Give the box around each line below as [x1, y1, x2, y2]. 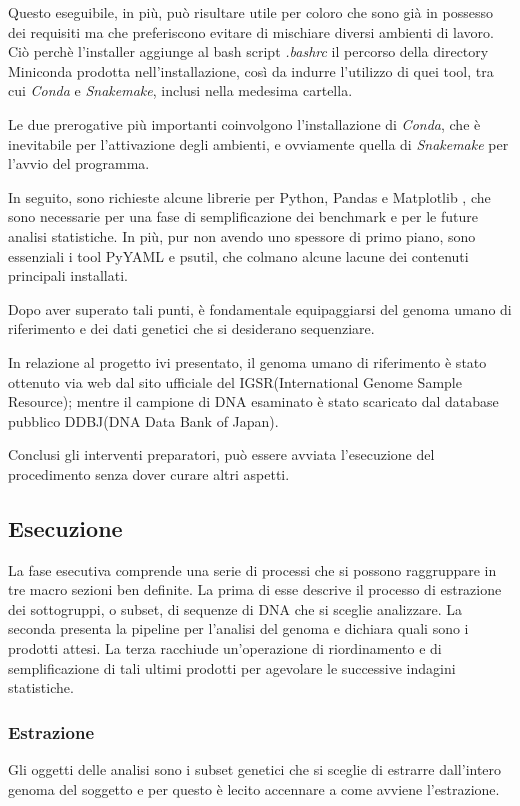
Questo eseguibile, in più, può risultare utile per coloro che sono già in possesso [8, 2, 493, 22]
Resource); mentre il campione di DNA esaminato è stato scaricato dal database [8, 391, 499, 412]
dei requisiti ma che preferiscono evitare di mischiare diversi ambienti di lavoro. [8, 21, 494, 42]
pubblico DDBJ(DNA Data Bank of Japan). [8, 410, 279, 431]
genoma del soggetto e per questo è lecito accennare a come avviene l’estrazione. [8, 778, 500, 799]
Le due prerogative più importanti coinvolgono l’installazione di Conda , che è [8, 113, 481, 134]
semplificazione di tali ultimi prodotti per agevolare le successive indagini [8, 657, 456, 678]
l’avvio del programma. [8, 153, 150, 174]
